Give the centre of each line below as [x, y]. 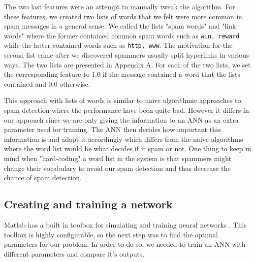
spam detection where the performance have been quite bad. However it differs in [127, 110]
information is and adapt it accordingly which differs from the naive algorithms [124, 139]
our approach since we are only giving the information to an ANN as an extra [121, 119]
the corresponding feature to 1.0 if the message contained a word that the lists [122, 74]
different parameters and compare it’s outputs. [74, 253]
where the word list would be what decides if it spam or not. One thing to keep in [127, 148]
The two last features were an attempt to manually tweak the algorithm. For [120, 6]
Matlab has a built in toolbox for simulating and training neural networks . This [125, 225]
